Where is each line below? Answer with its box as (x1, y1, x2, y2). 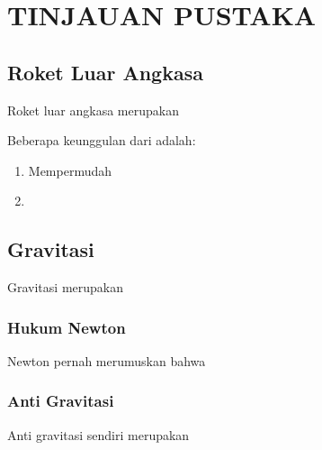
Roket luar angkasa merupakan (7, 100, 179, 119)
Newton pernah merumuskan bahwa (7, 351, 206, 370)
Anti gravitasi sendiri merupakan (7, 425, 190, 444)
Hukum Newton (7, 316, 126, 338)
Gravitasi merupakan (7, 278, 123, 297)
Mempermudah (28, 161, 112, 179)
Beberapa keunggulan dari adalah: (7, 131, 196, 150)
